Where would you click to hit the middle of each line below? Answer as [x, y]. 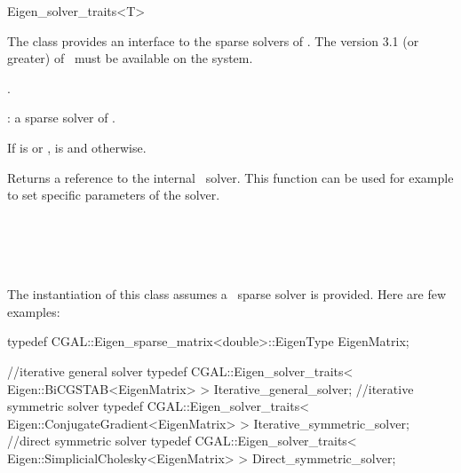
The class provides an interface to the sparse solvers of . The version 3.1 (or [213, 40]
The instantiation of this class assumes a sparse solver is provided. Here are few [227, 294]
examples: [34, 311]
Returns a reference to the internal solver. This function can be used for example [230, 177]
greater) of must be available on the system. [130, 58]
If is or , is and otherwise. [77, 147]
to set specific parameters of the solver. [114, 195]
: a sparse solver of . [62, 118]
